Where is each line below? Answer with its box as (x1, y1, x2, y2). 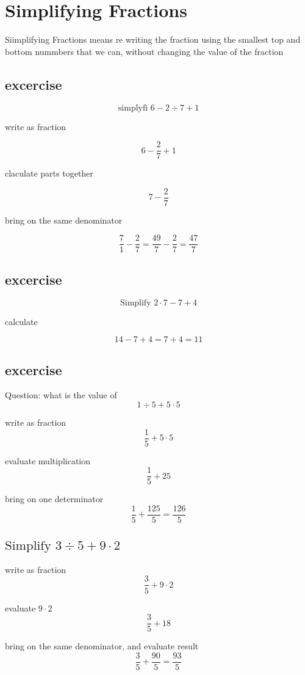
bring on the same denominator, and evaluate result (5, 640, 199, 652)
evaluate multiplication (5, 454, 91, 467)
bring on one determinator (5, 492, 104, 505)
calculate (5, 315, 38, 327)
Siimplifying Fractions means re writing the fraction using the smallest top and (5, 33, 301, 46)
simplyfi (118, 103, 148, 112)
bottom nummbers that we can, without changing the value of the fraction (5, 45, 284, 57)
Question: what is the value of (5, 389, 117, 401)
